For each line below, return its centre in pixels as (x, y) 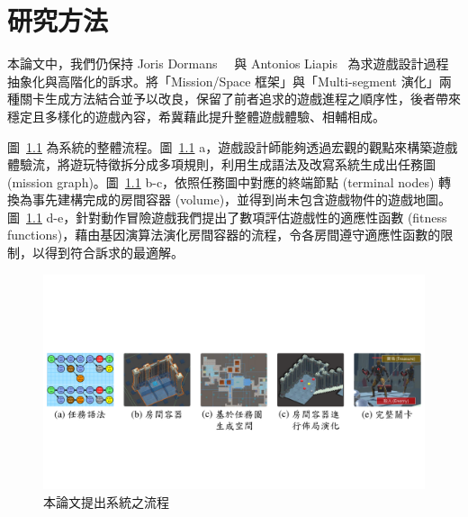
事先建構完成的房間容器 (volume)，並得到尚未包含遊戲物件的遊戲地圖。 (242, 200)
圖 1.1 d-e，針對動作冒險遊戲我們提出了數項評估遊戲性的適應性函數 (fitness (227, 217)
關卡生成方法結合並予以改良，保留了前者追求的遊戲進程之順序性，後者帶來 (240, 99)
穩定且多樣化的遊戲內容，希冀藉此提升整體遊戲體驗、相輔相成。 (196, 116)
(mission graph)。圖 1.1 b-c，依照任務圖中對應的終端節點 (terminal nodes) (221, 181)
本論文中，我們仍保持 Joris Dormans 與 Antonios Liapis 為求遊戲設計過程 (228, 63)
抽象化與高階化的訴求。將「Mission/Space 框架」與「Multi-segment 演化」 (223, 81)
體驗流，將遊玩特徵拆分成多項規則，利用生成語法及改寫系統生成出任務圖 (221, 164)
